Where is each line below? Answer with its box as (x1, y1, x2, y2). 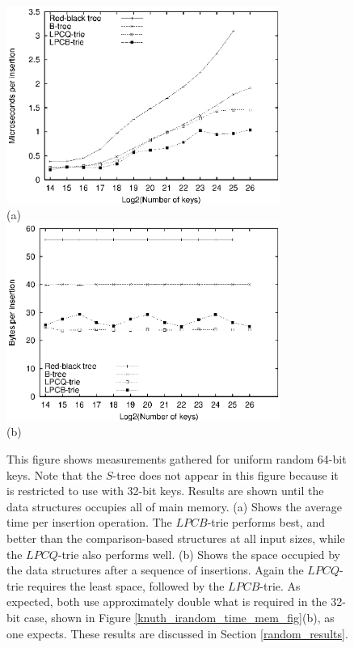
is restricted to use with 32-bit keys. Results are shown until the (6, 482, 324, 499)
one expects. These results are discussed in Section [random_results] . (6, 625, 348, 642)
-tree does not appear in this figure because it (112, 466, 339, 483)
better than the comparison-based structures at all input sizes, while (6, 529, 345, 546)
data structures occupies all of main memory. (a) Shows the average (6, 498, 342, 515)
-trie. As (259, 577, 301, 594)
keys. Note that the (6, 466, 103, 483)
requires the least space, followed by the (27, 577, 225, 594)
